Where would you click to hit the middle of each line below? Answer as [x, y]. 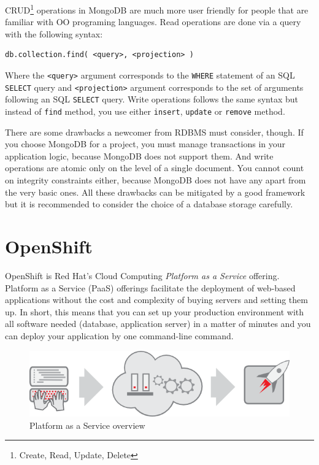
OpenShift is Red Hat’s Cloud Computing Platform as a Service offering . [142, 275]
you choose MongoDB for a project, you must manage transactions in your [145, 144]
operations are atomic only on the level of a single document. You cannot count [155, 168]
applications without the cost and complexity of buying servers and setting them [156, 300]
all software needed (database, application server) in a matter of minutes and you [158, 324]
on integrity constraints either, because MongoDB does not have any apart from [156, 180]
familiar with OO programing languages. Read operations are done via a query [153, 22]
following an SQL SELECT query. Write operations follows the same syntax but [152, 99]
